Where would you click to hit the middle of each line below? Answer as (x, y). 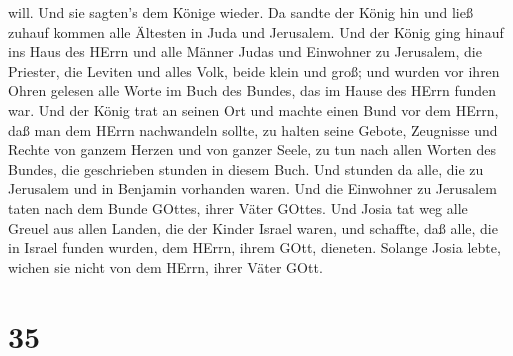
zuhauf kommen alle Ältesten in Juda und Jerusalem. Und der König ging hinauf (256, 31)
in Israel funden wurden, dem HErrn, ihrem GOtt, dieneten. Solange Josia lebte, (254, 247)
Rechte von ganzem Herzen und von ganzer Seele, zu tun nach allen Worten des (252, 149)
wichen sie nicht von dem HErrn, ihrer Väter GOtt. (165, 266)
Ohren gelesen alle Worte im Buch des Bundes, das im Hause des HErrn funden (252, 90)
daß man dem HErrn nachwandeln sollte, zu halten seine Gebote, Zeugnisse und (253, 129)
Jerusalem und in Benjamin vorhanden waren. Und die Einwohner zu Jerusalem (252, 188)
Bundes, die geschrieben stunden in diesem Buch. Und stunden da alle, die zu (246, 168)
